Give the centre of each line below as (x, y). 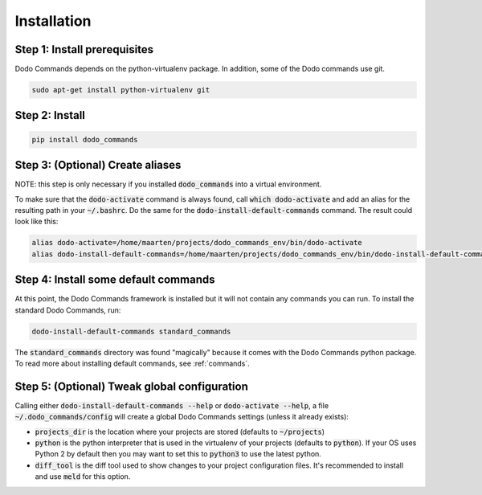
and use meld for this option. (83, 477)
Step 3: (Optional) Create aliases (98, 165)
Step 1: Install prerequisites (84, 49)
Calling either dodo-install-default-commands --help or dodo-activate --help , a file (172, 405)
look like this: (37, 222)
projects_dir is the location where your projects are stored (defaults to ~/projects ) (180, 432)
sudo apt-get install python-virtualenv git (121, 90)
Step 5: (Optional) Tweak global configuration (131, 386)
